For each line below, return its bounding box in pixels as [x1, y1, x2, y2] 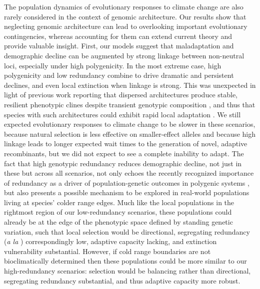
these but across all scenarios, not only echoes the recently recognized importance [4, 168, 254, 178]
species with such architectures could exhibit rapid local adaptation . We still [4, 109, 241, 119]
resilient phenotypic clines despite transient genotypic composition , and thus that [4, 99, 255, 109]
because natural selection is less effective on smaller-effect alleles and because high [4, 128, 256, 139]
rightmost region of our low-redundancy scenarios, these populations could [4, 207, 232, 217]
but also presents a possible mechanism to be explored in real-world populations [4, 187, 249, 198]
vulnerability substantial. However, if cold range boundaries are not [4, 246, 211, 256]
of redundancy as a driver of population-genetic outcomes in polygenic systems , [4, 177, 249, 188]
